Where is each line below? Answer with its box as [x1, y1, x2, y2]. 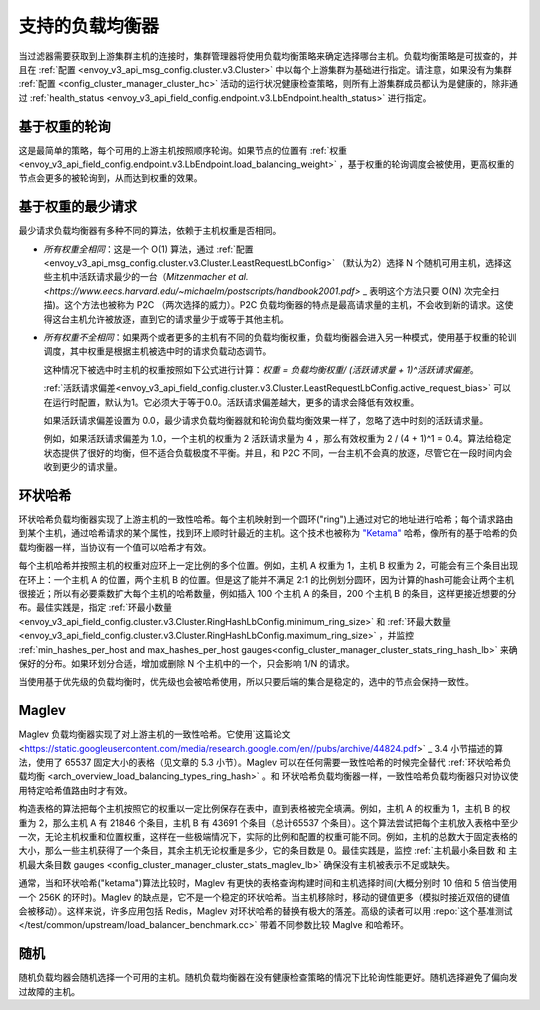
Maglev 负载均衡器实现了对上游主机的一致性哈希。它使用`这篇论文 [18, 728, 291, 740]
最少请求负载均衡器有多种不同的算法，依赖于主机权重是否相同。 [18, 225, 282, 237]
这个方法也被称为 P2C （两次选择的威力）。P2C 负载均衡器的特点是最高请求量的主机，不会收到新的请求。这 [64, 299, 505, 311]
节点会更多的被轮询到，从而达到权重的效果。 [18, 172, 203, 184]
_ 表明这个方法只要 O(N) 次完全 [362, 285, 491, 297]
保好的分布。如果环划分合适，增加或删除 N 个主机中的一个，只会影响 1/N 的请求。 [18, 657, 355, 669]
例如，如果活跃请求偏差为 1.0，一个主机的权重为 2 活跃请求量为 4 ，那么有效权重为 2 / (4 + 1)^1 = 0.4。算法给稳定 [43, 433, 512, 445]
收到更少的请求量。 [43, 461, 123, 473]
